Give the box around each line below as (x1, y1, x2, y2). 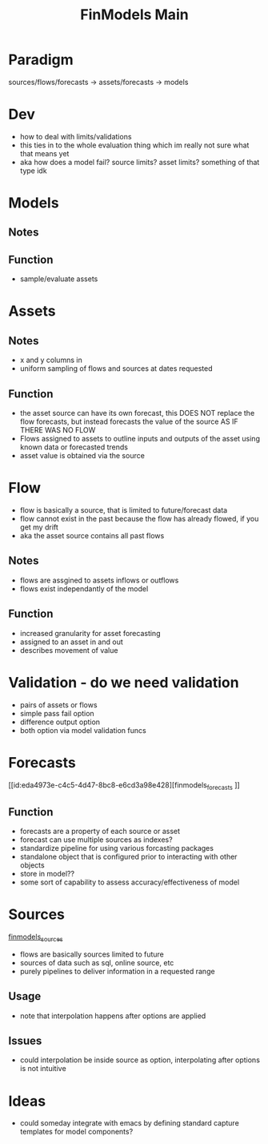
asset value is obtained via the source (19, 451, 146, 461)
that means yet (19, 148, 70, 158)
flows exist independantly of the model (19, 583, 149, 594)
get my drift (19, 522, 58, 532)
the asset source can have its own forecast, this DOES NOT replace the (19, 409, 255, 418)
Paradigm (8, 50, 74, 69)
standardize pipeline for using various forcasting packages (19, 844, 214, 853)
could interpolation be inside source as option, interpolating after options (19, 1055, 260, 1065)
